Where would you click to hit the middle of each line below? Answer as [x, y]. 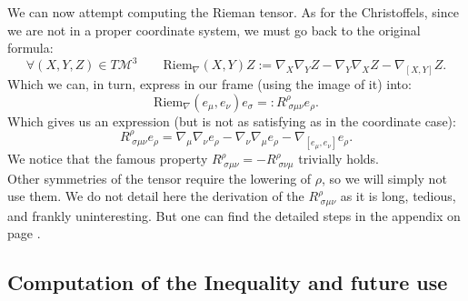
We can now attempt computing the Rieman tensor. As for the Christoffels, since [233, 12]
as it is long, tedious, [398, 196]
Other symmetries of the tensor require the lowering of [159, 178]
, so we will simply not [384, 178]
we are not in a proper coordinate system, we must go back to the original [214, 30]
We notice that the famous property [108, 159]
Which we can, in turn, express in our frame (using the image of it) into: [209, 84]
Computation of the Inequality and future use [228, 282]
